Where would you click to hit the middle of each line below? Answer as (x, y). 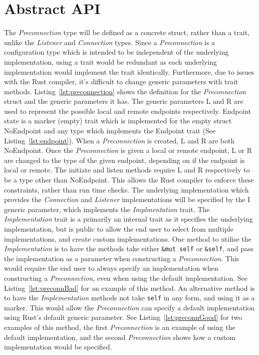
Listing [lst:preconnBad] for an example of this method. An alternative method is (129, 288)
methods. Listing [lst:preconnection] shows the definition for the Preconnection (125, 91)
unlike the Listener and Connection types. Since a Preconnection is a (110, 42)
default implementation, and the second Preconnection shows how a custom (120, 337)
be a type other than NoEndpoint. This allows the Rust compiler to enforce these (129, 180)
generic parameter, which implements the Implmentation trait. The (107, 209)
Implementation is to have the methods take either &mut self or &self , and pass (129, 248)
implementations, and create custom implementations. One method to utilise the (128, 238)
